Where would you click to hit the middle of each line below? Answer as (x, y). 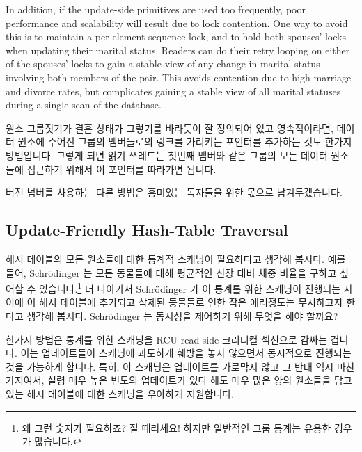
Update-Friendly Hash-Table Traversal (147, 230)
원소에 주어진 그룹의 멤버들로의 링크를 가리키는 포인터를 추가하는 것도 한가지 (185, 142)
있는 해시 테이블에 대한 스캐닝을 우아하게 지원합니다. (120, 393)
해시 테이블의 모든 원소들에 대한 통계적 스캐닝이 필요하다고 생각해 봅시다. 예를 (176, 258)
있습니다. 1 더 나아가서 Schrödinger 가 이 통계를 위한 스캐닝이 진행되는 (190, 288)
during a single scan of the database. (84, 105)
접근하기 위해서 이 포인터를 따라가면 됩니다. (121, 169)
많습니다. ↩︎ (58, 441)
